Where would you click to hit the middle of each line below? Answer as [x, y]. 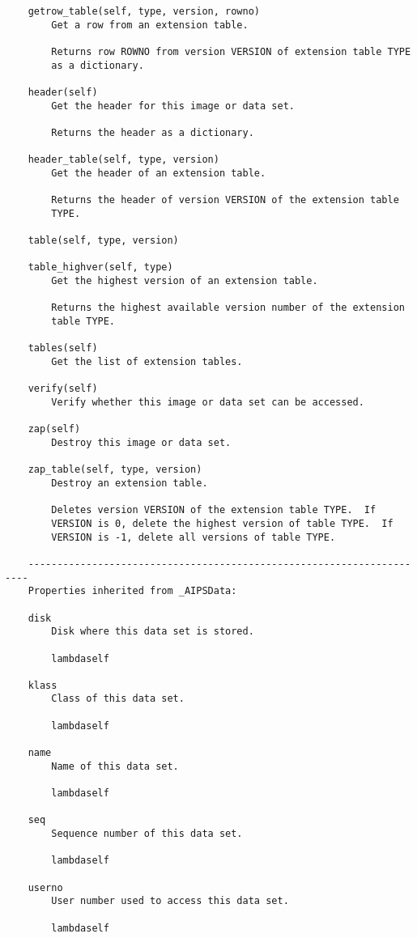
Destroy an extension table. [130, 483]
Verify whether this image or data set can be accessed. [208, 403]
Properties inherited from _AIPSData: [132, 591]
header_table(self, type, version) [123, 160]
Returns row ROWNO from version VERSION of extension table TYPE [231, 51]
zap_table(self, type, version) [115, 470]
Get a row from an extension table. [150, 25]
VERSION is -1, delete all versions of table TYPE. [194, 537]
